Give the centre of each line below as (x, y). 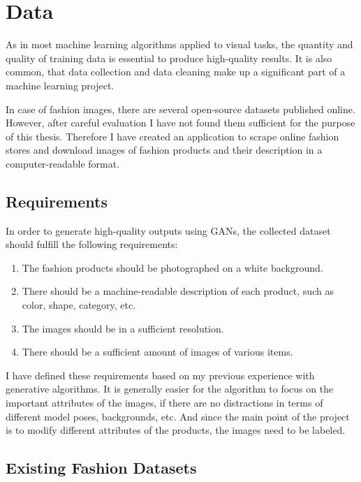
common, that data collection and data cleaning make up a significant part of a (176, 72)
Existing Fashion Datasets (101, 468)
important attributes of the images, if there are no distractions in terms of (164, 403)
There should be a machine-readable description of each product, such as (178, 291)
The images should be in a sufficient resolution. (123, 328)
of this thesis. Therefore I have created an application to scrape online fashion (172, 136)
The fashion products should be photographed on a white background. (172, 267)
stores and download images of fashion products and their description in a (164, 150)
